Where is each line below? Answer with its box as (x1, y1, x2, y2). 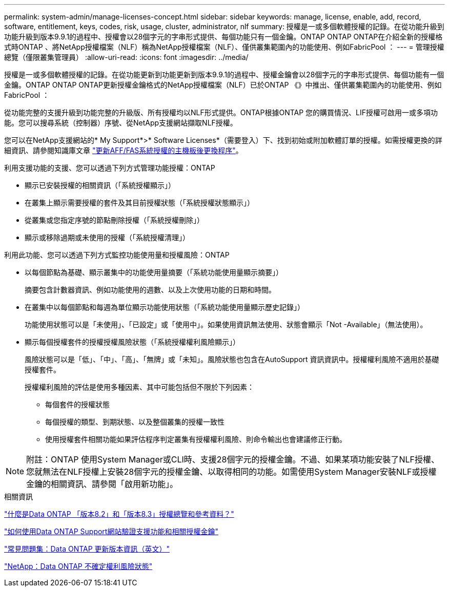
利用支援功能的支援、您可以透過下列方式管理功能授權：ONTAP (4, 163, 215, 172)
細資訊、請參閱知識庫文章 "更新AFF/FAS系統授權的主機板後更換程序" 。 (4, 146, 243, 155)
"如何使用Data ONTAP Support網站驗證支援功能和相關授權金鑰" (4, 527, 218, 536)
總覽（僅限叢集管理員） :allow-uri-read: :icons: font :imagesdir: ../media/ (4, 53, 249, 61)
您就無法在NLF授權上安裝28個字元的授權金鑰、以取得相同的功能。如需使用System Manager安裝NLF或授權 (26, 467, 437, 477)
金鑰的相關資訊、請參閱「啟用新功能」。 (26, 479, 178, 489)
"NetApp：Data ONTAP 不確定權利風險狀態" (4, 562, 153, 571)
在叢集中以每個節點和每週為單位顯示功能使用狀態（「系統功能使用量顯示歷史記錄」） (25, 303, 304, 311)
